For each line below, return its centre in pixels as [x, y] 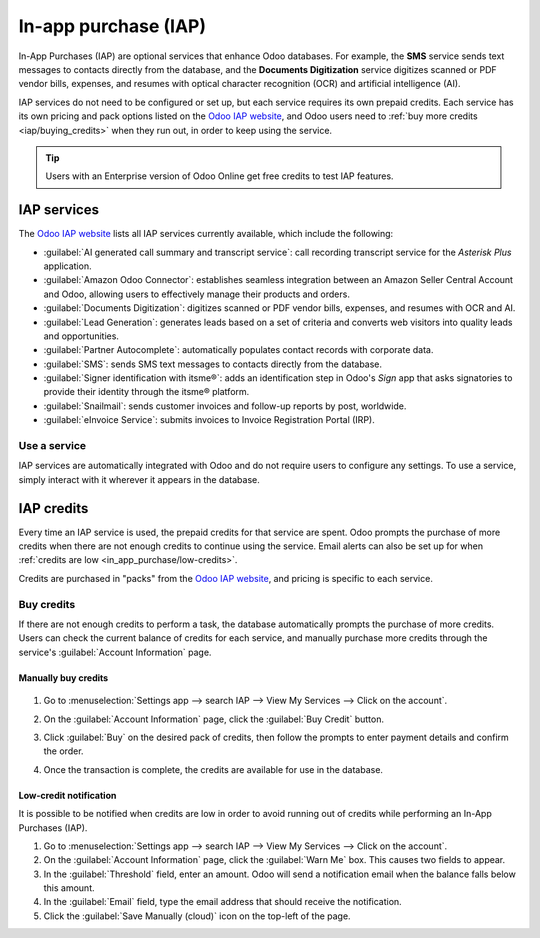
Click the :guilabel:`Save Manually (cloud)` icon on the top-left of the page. [197, 916]
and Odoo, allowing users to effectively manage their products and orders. [196, 294]
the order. [63, 751]
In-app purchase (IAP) [112, 26]
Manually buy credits [63, 677]
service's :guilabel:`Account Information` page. [115, 652]
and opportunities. [81, 336]
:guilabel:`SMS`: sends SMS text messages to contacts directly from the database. [213, 364]
